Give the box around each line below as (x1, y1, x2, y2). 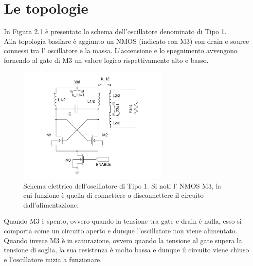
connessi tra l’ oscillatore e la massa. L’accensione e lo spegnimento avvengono (4, 45, 237, 56)
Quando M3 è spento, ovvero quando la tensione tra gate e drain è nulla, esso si (4, 216, 242, 226)
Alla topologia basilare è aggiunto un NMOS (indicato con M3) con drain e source (4, 36, 249, 46)
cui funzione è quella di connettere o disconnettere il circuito (23, 190, 204, 200)
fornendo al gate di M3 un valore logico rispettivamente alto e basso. (4, 55, 209, 65)
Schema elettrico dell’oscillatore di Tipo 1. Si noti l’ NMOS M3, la (23, 180, 221, 190)
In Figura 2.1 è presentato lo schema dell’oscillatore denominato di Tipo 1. (4, 26, 227, 37)
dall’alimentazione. (23, 199, 79, 209)
